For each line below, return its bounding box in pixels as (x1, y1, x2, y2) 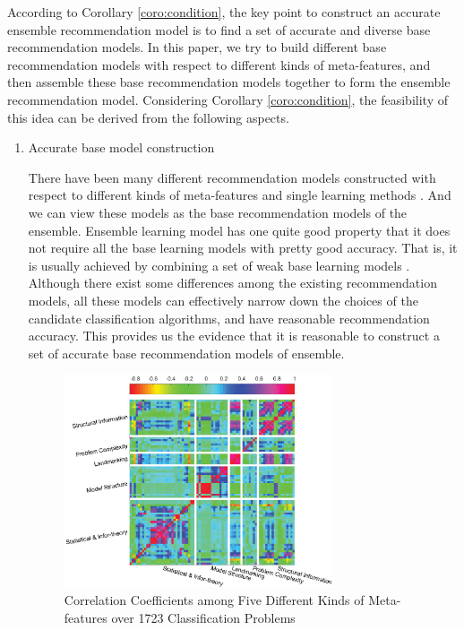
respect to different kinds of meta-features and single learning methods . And (28, 186, 451, 204)
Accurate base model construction (28, 138, 215, 157)
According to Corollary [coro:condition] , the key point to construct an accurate (7, 3, 441, 21)
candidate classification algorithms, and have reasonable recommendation (28, 308, 430, 327)
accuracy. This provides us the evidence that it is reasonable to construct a (28, 326, 440, 345)
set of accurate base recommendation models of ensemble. (28, 343, 345, 362)
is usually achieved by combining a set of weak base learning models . (28, 255, 410, 274)
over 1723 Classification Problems (111, 608, 296, 626)
